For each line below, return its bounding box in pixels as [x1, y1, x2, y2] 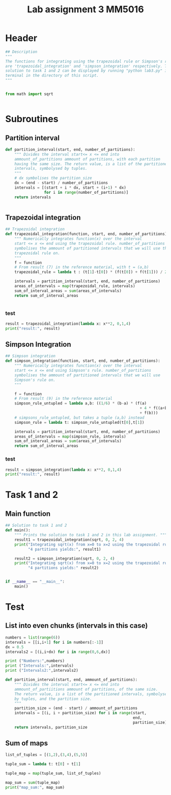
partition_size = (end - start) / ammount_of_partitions [14, 706, 138, 711]
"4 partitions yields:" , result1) [27, 547, 101, 552]
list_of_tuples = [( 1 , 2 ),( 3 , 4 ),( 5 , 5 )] [5, 753, 88, 758]
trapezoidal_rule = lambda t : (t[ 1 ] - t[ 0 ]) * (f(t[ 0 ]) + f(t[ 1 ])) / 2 [14, 269, 167, 275]
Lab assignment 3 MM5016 [27, 4, 144, 15]
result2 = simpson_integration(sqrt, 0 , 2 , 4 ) [14, 556, 115, 561]
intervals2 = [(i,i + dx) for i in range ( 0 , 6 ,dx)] [5, 649, 110, 654]
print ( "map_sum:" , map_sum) [5, 785, 65, 790]
